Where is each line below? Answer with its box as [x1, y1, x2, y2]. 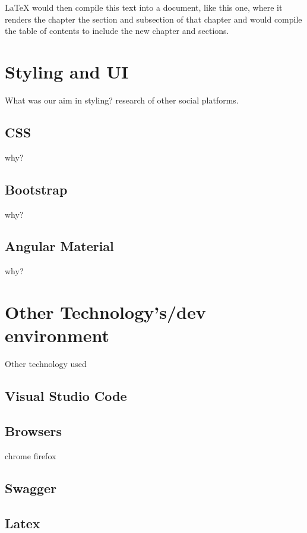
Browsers [5, 421, 62, 440]
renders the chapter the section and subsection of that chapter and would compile [5, 12, 302, 25]
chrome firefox [5, 449, 56, 462]
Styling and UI [5, 59, 129, 83]
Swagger [5, 478, 57, 497]
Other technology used [5, 358, 87, 370]
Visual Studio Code [5, 387, 127, 405]
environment [5, 323, 110, 347]
